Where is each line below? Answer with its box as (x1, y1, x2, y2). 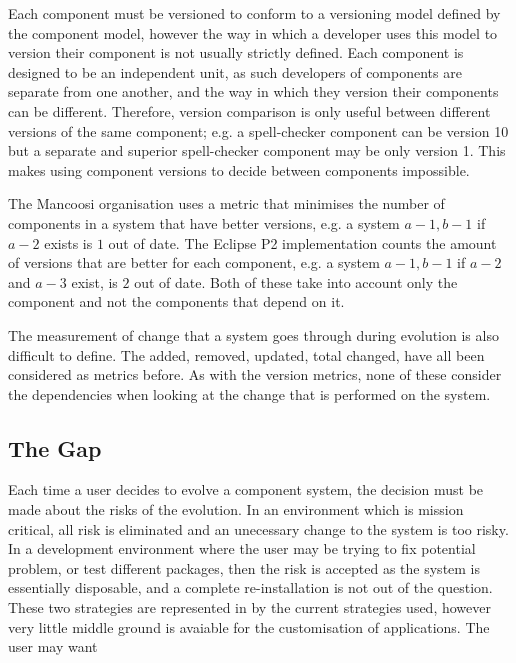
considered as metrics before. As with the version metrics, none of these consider (8, 364, 502, 385)
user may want (8, 636, 98, 657)
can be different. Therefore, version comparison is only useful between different (8, 100, 491, 121)
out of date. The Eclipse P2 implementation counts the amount (108, 232, 497, 253)
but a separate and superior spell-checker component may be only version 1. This (8, 140, 506, 161)
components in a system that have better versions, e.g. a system (8, 212, 400, 233)
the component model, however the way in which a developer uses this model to (8, 22, 498, 43)
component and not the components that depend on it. (8, 291, 345, 312)
